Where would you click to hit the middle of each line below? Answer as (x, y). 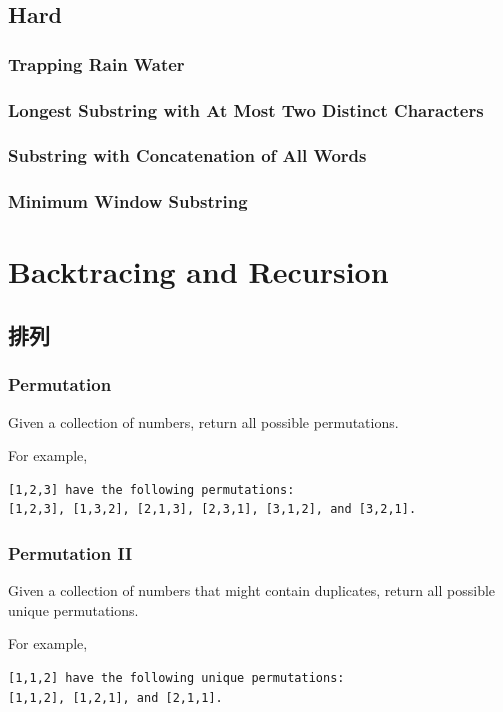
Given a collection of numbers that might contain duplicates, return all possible (252, 590)
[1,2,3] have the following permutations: (151, 489)
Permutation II (70, 552)
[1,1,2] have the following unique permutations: (176, 677)
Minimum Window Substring (128, 201)
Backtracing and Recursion (198, 271)
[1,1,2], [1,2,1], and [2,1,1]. (115, 697)
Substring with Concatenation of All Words (187, 155)
